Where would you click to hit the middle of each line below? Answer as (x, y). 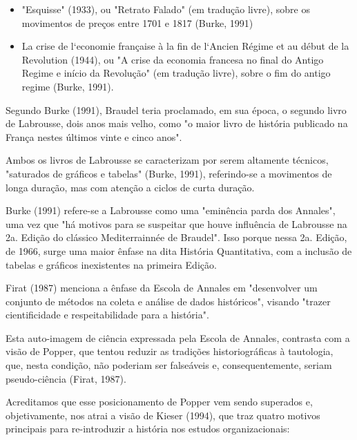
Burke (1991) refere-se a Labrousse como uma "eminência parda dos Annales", (171, 210)
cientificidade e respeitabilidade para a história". (107, 315)
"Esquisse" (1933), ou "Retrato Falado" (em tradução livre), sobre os (166, 9)
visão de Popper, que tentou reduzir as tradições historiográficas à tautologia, (170, 351)
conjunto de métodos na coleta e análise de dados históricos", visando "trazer (168, 301)
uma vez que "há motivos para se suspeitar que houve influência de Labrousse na (176, 223)
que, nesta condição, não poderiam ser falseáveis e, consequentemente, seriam (169, 365)
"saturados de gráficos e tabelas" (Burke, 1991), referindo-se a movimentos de (169, 173)
